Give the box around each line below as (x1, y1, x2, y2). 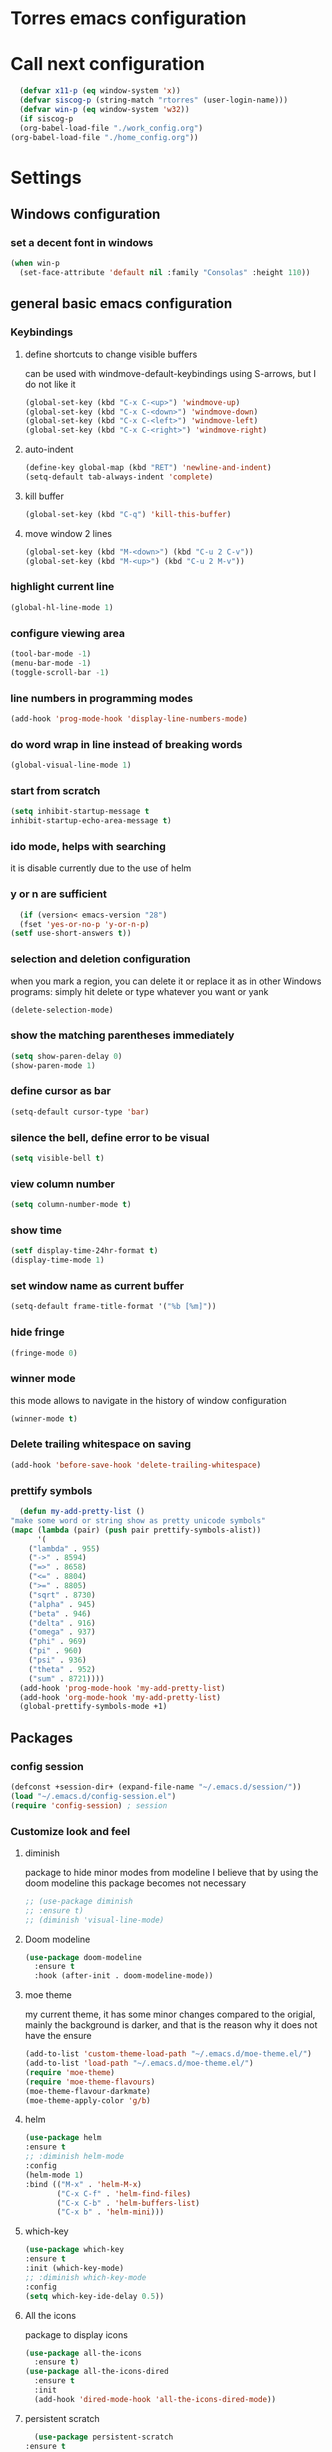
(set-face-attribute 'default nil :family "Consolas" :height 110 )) (19, 268, 311, 278)
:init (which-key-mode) (24, 2263, 125, 2274)
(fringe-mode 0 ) (10, 1348, 78, 1358)
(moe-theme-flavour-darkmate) (24, 2086, 152, 2096)
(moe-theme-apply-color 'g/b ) (24, 2095, 152, 2106)
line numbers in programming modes (10, 691, 193, 705)
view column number (10, 1177, 115, 1191)
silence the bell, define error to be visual (10, 1130, 210, 1144)
